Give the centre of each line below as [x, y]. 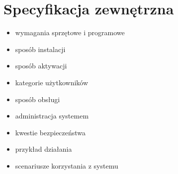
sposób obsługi [38, 99]
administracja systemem [52, 116]
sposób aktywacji [41, 66]
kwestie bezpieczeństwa [50, 132]
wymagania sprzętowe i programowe [70, 32]
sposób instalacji [40, 49]
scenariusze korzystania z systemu [67, 165]
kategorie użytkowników [52, 82]
